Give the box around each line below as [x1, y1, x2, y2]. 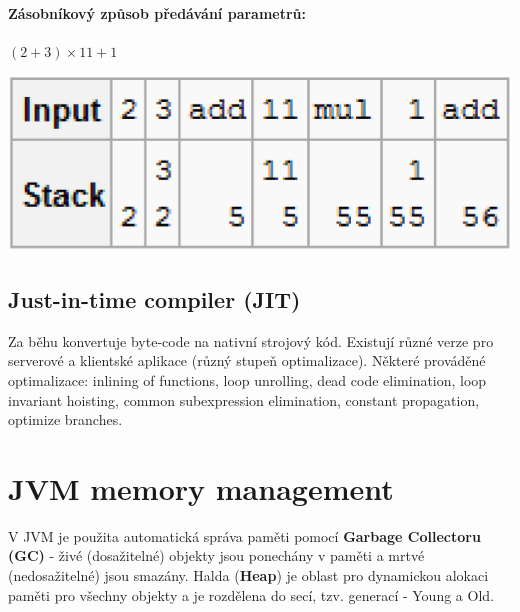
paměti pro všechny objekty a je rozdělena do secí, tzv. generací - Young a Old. [8, 584, 494, 605]
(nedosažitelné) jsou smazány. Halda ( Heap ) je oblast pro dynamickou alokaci [8, 565, 489, 586]
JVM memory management [8, 467, 394, 508]
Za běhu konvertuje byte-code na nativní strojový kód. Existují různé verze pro [8, 330, 494, 351]
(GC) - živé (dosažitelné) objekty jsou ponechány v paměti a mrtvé [8, 545, 425, 566]
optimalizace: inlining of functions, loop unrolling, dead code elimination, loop [8, 369, 487, 390]
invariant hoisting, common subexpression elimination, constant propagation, [8, 389, 480, 410]
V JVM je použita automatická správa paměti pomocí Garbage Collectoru [8, 525, 481, 546]
